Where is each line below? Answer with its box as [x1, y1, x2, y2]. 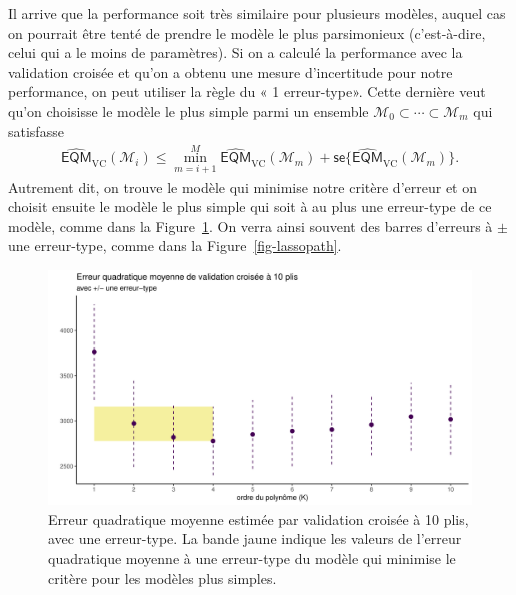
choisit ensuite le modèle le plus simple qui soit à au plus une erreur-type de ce [8, 196, 492, 217]
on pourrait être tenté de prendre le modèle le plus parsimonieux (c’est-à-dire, [8, 22, 486, 43]
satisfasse [8, 120, 64, 141]
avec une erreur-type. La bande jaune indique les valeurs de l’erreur [48, 528, 462, 549]
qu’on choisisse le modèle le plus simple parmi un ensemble [8, 100, 369, 121]
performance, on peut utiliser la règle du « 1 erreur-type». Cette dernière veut [8, 81, 486, 102]
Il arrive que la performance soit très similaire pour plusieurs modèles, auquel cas [8, 3, 506, 23]
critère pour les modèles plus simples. [48, 567, 277, 588]
